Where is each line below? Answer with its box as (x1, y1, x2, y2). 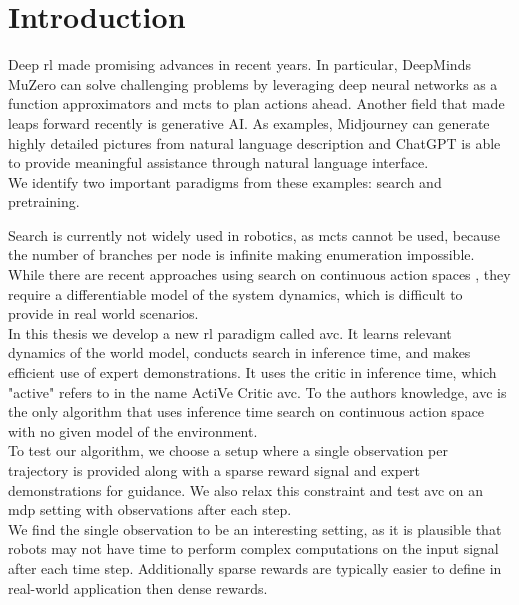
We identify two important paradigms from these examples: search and (8, 171, 442, 192)
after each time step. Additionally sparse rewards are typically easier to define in (8, 557, 502, 578)
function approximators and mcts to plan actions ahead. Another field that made (8, 93, 505, 114)
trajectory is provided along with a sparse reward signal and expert (8, 460, 421, 480)
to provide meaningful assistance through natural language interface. (8, 152, 429, 173)
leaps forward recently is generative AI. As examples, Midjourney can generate (8, 112, 490, 133)
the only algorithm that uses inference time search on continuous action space (8, 401, 485, 422)
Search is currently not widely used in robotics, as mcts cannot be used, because (8, 224, 500, 245)
